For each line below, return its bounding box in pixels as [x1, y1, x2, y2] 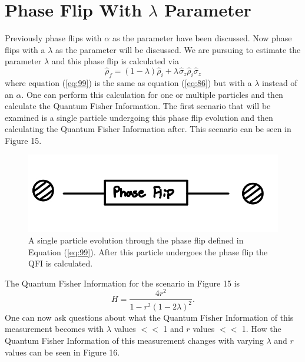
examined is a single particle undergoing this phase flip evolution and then [5, 111, 273, 123]
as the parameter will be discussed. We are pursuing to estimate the [55, 43, 301, 55]
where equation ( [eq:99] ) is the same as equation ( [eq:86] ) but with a [5, 76, 252, 88]
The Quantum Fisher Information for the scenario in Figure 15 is [5, 277, 240, 289]
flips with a [5, 43, 45, 55]
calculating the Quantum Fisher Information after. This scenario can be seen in [5, 123, 291, 135]
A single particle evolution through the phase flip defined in [28, 234, 244, 246]
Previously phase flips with [5, 32, 102, 44]
